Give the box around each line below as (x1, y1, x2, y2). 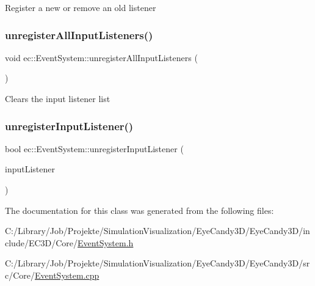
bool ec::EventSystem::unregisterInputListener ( (5, 142, 184, 155)
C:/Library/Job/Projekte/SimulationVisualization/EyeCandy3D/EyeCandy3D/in (5, 224, 310, 237)
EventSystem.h (78, 236, 134, 249)
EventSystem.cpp (35, 268, 100, 281)
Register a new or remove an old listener (5, 1, 156, 13)
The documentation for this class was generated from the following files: (5, 204, 274, 216)
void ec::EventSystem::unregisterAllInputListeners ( (5, 51, 198, 64)
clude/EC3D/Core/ (5, 236, 78, 249)
